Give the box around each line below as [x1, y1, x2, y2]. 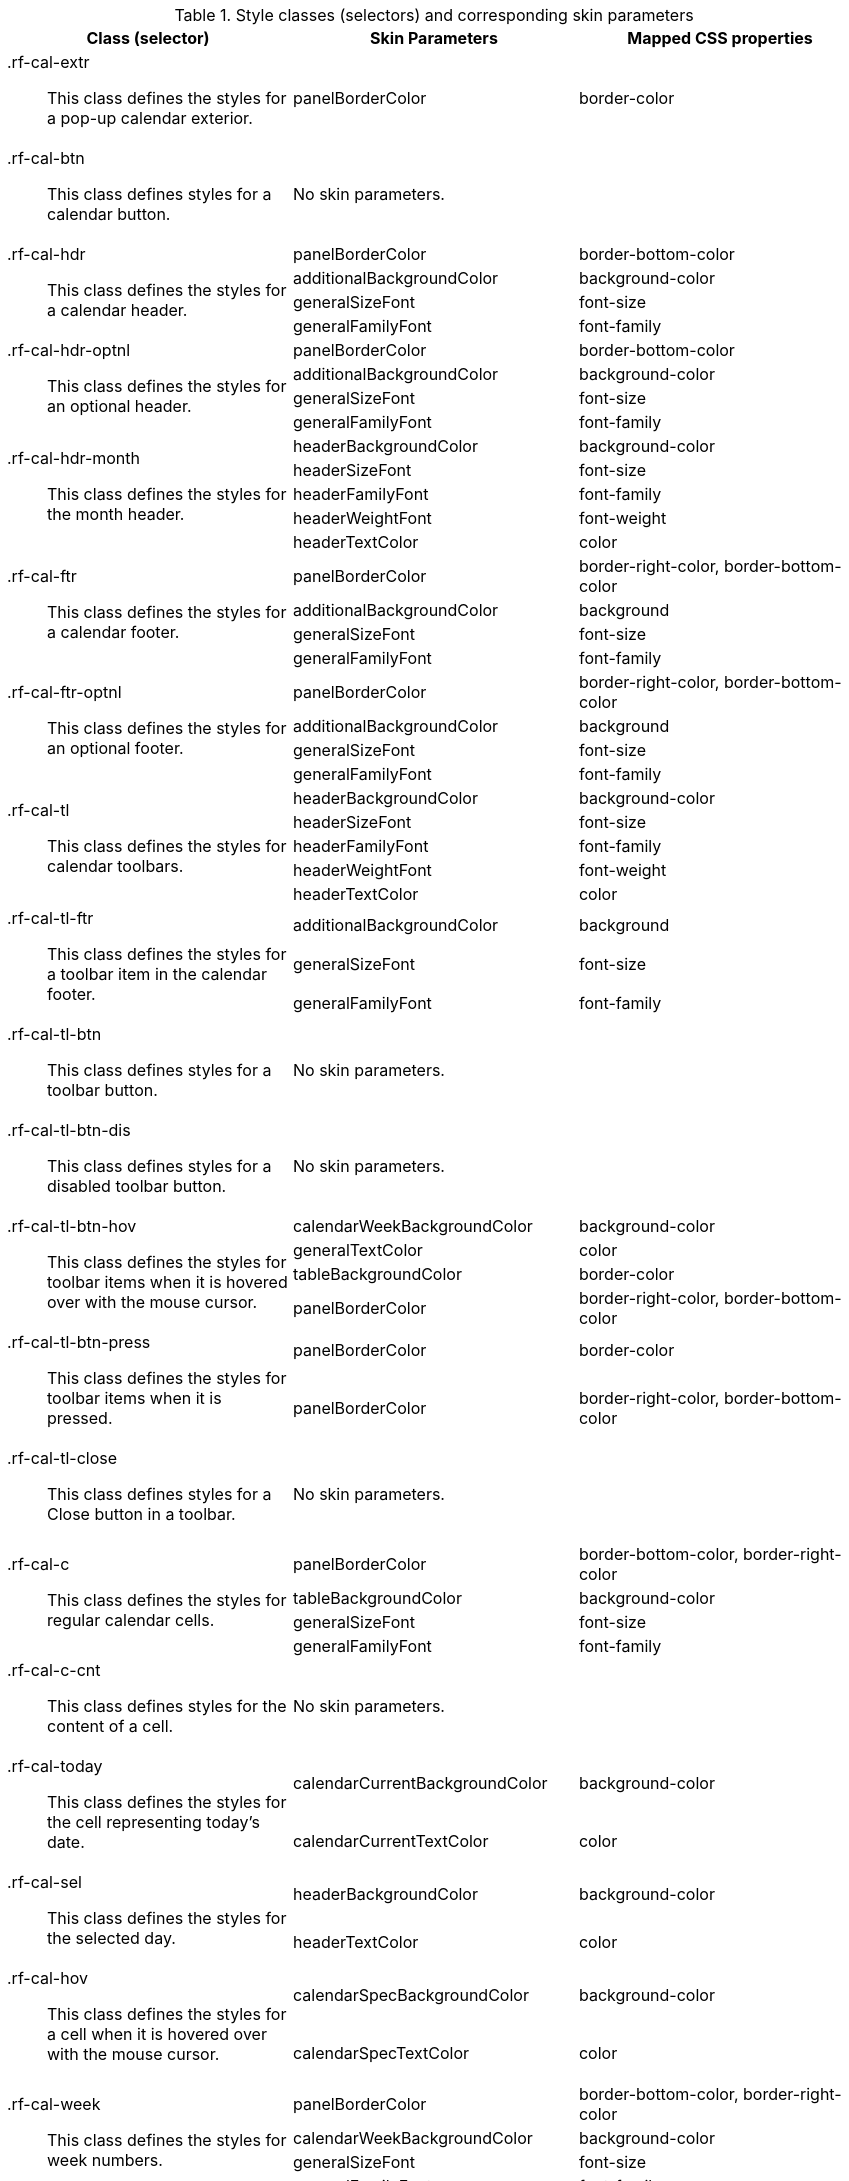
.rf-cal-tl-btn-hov [7, 1216, 137, 1236]
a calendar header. [47, 300, 188, 320]
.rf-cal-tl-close [7, 1448, 118, 1468]
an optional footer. [47, 738, 184, 758]
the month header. [47, 504, 185, 524]
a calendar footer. [47, 622, 180, 642]
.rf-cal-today [7, 1756, 103, 1776]
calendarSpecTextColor [292, 2043, 470, 2063]
